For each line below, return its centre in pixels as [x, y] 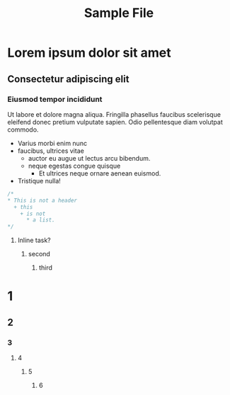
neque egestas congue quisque [74, 166]
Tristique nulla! [39, 181]
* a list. [40, 220]
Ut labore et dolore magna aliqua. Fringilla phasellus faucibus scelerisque [114, 114]
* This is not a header [42, 200]
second [39, 254]
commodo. [23, 130]
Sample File [119, 13]
